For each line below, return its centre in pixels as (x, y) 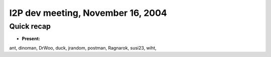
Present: (31, 39)
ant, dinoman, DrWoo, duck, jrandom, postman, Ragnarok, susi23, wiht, (83, 48)
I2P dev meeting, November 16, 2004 (88, 13)
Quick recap (30, 26)
